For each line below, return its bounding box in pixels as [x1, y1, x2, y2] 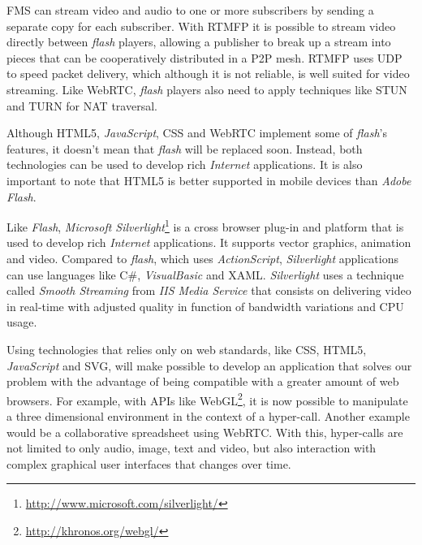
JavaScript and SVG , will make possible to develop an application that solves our [6, 357, 412, 374]
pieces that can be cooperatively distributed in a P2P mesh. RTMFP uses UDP [6, 49, 403, 66]
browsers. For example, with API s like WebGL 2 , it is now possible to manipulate [6, 389, 408, 409]
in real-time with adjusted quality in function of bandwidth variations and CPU [6, 297, 404, 314]
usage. [6, 314, 37, 331]
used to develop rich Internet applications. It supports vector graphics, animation [6, 234, 411, 251]
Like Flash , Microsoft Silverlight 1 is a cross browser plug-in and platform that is [6, 216, 404, 235]
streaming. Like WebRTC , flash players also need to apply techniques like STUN [6, 80, 407, 97]
